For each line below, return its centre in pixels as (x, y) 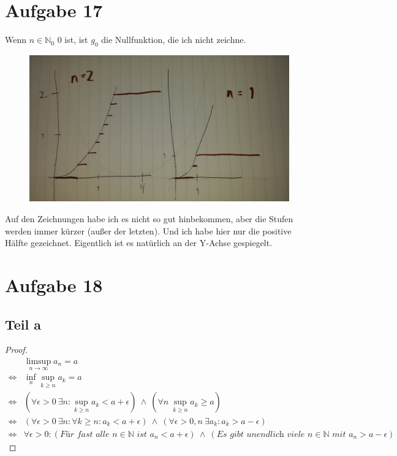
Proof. (16, 350)
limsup (39, 361)
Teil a (23, 324)
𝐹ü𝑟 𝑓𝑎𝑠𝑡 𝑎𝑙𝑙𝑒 (85, 434)
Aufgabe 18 (54, 284)
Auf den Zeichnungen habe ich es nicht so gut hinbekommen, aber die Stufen (149, 219)
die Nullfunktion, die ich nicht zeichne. (174, 40)
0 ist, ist (73, 40)
